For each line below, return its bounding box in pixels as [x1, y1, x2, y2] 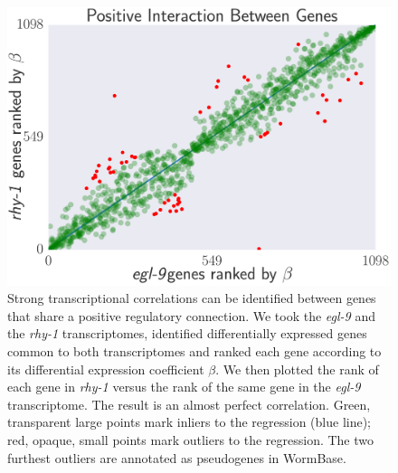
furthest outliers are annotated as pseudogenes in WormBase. [7, 448, 346, 467]
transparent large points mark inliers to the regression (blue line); [7, 412, 372, 431]
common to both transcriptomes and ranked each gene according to [7, 342, 382, 361]
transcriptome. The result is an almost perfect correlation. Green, [7, 394, 371, 413]
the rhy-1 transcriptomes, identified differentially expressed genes [7, 324, 367, 343]
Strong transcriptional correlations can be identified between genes [7, 289, 376, 307]
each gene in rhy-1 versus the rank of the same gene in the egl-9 [7, 377, 361, 396]
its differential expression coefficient [7, 359, 204, 378]
